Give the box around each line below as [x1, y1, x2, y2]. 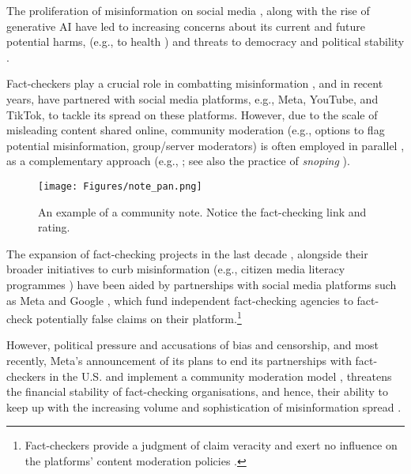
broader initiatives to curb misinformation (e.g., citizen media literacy [6, 261, 345, 277]
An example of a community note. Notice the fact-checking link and [38, 203, 367, 220]
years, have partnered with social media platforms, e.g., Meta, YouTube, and [6, 90, 379, 107]
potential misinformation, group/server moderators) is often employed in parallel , [6, 137, 405, 153]
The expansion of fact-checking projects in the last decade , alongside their [6, 245, 368, 261]
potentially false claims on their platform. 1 [36, 308, 242, 326]
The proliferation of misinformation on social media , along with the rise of [6, 2, 370, 18]
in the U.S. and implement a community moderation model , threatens [49, 367, 392, 384]
